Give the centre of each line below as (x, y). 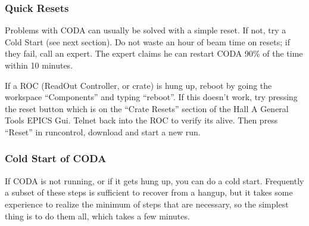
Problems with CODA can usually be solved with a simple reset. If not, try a (146, 30)
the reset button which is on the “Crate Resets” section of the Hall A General (147, 108)
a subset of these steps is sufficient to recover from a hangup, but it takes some (149, 192)
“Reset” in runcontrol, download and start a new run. (103, 131)
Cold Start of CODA (56, 158)
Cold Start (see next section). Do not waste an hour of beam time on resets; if (147, 41)
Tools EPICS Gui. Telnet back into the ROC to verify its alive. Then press (141, 120)
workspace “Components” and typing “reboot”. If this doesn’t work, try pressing (151, 97)
